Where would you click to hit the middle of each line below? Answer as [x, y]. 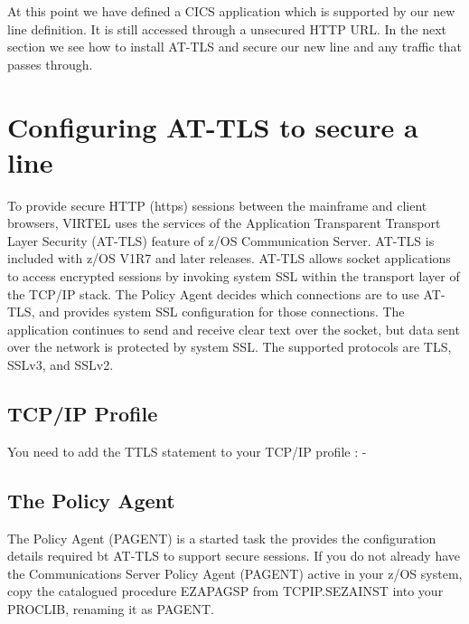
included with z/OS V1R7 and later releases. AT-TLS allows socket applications [229, 258]
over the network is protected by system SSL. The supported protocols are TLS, [230, 347]
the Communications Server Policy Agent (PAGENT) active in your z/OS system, [235, 573]
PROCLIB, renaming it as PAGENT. [111, 609]
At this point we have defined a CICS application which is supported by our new [231, 11]
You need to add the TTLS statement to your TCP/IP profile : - [187, 451]
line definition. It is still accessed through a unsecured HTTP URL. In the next [227, 28]
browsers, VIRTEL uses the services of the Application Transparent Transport [224, 223]
